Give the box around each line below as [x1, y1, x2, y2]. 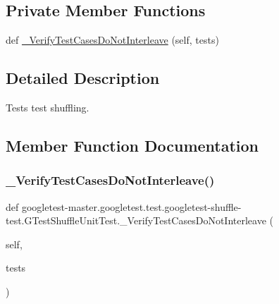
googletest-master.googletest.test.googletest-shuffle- [21, 199, 242, 214]
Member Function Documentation [6, 134, 259, 156]
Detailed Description [6, 67, 160, 89]
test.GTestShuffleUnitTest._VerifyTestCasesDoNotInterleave [6, 213, 266, 228]
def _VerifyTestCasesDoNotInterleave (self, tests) [6, 32, 219, 47]
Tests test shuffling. [6, 100, 89, 114]
